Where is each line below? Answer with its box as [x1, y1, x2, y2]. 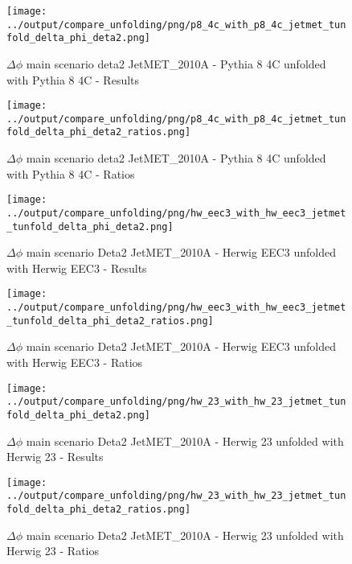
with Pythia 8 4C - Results [6, 71, 140, 88]
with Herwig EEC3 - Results [6, 259, 147, 276]
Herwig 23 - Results [6, 448, 104, 465]
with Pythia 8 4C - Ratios [6, 165, 135, 182]
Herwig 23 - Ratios [6, 542, 100, 559]
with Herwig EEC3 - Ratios [6, 354, 143, 371]
